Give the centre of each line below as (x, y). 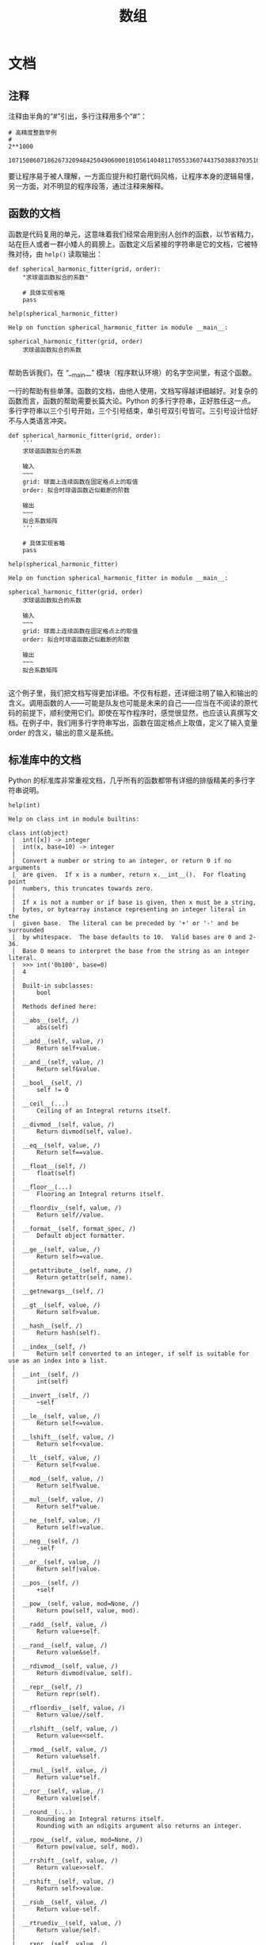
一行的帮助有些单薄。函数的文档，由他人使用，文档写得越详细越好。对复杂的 (133, 390)
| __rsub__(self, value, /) (60, 1903)
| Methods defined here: (54, 1007)
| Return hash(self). (56, 1333)
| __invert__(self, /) (51, 1396)
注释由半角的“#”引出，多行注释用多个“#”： (78, 116)
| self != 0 (40, 1090)
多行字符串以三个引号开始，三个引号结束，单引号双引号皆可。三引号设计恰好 (133, 410)
